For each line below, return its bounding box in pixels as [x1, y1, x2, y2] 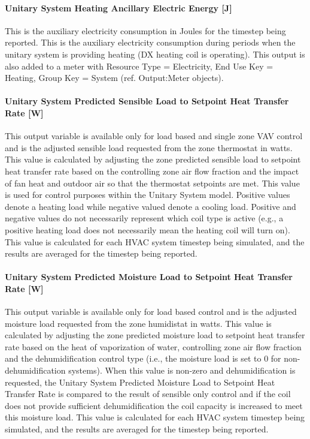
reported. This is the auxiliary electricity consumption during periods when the [5, 36, 296, 49]
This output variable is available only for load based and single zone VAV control [5, 130, 303, 142]
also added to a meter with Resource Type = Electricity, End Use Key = [5, 59, 273, 72]
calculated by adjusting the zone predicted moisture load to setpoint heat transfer [5, 329, 305, 341]
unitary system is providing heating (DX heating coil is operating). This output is [5, 47, 305, 60]
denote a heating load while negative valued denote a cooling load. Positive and [5, 200, 296, 212]
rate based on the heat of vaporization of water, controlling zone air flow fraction [5, 340, 302, 353]
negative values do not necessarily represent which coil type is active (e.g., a [5, 212, 284, 224]
